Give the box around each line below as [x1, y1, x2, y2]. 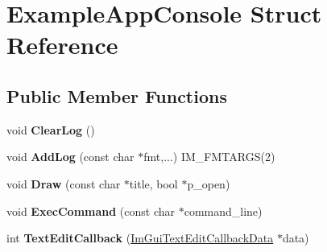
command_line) [184, 202, 263, 219]
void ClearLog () [6, 121, 95, 138]
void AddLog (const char [6, 148, 135, 165]
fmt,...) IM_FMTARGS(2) [143, 148, 275, 165]
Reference [6, 28, 118, 61]
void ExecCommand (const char [6, 202, 176, 219]
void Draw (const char [6, 175, 121, 192]
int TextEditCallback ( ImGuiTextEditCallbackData [6, 229, 274, 246]
